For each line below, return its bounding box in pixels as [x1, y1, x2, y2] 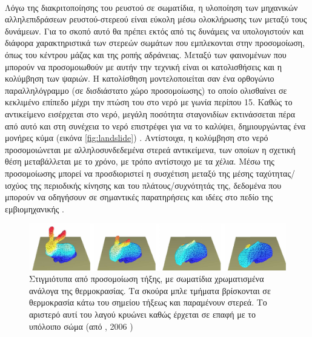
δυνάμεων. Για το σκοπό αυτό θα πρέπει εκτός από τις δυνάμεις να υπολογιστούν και [5, 24, 304, 37]
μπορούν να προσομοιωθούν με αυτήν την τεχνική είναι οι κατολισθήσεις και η [5, 60, 282, 73]
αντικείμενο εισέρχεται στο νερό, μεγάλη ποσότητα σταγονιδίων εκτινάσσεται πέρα [5, 107, 295, 120]
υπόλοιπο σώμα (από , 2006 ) [29, 319, 133, 332]
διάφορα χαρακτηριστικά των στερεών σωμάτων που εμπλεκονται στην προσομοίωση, [5, 36, 305, 49]
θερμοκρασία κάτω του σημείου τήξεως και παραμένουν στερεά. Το [29, 296, 267, 309]
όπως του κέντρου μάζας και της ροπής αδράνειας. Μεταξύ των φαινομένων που [5, 48, 287, 61]
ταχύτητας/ [256, 166, 295, 179]
